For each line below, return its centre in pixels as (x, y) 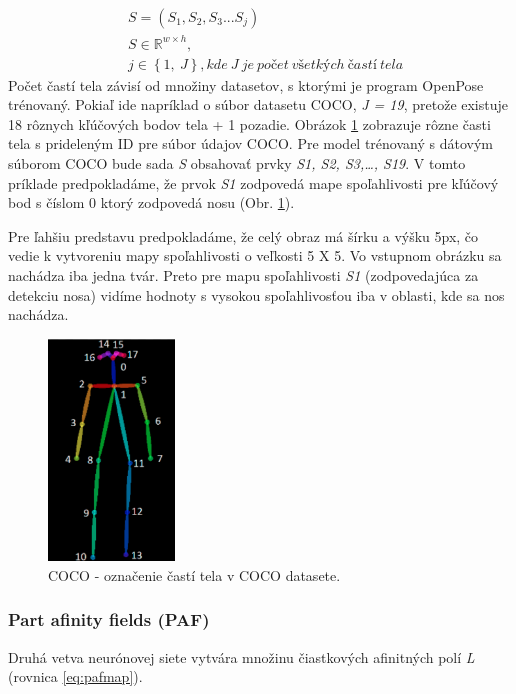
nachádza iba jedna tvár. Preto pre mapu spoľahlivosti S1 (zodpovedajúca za (243, 274)
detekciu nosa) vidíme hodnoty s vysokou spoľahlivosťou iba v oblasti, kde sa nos (256, 294)
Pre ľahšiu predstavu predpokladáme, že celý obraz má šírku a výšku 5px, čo (243, 235)
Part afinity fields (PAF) (109, 619)
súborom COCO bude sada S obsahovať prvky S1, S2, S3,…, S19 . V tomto (237, 162)
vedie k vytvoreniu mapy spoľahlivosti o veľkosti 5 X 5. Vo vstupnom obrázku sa (255, 255)
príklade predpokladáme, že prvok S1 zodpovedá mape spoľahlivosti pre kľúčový (253, 182)
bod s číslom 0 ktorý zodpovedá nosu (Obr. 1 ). (151, 202)
